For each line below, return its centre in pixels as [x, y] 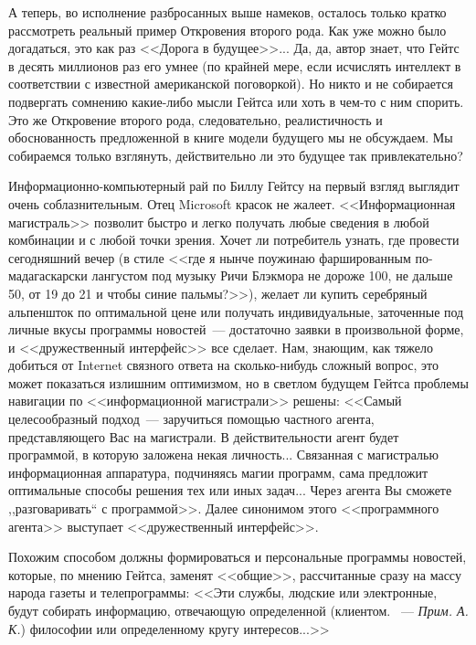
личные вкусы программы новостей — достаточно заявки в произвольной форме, [236, 329]
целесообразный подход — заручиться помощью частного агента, [191, 419]
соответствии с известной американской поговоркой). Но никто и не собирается [231, 84]
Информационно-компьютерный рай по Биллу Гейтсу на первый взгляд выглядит [234, 186]
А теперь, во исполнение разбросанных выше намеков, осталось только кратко [227, 12]
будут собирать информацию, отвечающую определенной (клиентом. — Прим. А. [238, 610]
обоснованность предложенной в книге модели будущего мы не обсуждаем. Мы [231, 137]
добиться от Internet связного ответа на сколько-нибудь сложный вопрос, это [223, 365]
